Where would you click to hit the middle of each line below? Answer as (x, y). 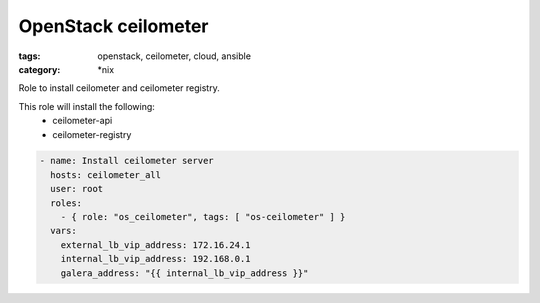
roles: (66, 203)
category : (39, 69)
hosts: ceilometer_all (106, 174)
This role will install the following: (86, 106)
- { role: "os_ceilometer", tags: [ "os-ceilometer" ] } (203, 217)
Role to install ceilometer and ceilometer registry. (119, 88)
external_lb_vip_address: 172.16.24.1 (155, 244)
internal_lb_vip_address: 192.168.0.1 (155, 259)
